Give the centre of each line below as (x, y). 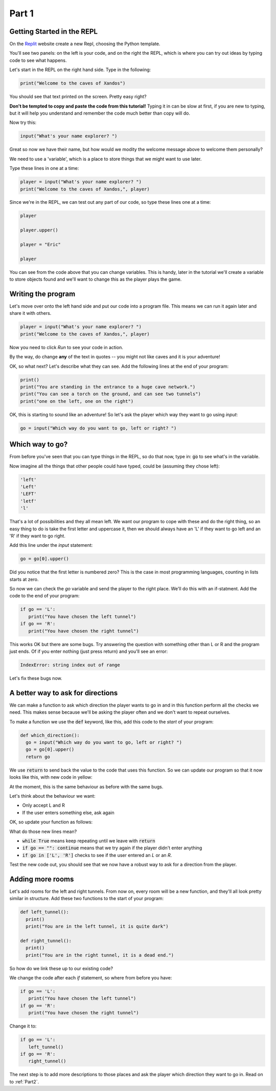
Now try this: (23, 122)
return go (38, 757)
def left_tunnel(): (44, 912)
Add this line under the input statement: (51, 545)
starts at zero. (24, 579)
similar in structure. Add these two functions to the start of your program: (86, 899)
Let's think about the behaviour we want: (52, 796)
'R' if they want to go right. (38, 536)
